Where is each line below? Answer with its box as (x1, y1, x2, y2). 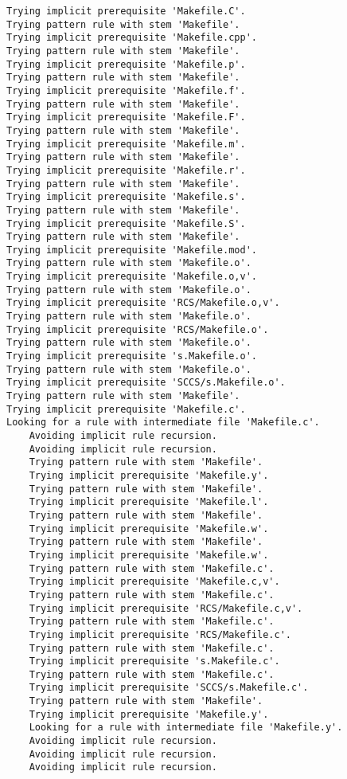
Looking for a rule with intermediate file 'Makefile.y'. (29, 722, 343, 734)
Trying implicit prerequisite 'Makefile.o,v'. (6, 271, 257, 283)
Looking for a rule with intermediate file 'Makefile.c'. (6, 417, 320, 429)
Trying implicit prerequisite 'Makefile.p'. (6, 58, 246, 70)
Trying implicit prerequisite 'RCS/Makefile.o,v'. (6, 297, 280, 309)
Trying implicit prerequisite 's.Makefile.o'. (6, 350, 257, 362)
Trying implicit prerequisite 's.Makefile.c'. (29, 656, 280, 667)
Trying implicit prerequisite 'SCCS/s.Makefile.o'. (6, 377, 286, 389)
